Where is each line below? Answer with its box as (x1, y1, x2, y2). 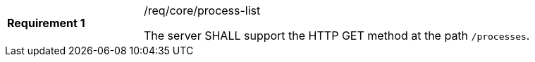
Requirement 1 (7, 16, 85, 30)
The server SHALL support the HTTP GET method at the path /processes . (144, 29, 530, 42)
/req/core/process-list (144, 3, 261, 17)
